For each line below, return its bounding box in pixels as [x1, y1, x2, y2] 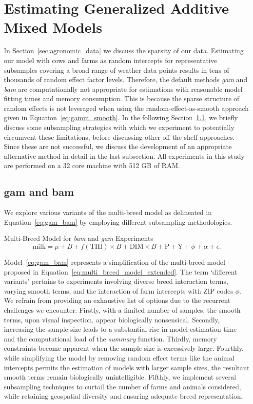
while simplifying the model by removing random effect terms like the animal [4, 352, 234, 362]
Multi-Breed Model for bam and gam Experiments [4, 233, 153, 243]
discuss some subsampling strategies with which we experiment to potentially [4, 122, 234, 132]
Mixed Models [4, 17, 102, 37]
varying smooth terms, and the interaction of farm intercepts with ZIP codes [4, 285, 234, 296]
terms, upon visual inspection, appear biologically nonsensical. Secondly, [4, 314, 220, 324]
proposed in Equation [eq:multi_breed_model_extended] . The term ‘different [4, 266, 237, 276]
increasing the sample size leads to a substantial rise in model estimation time [4, 324, 237, 334]
